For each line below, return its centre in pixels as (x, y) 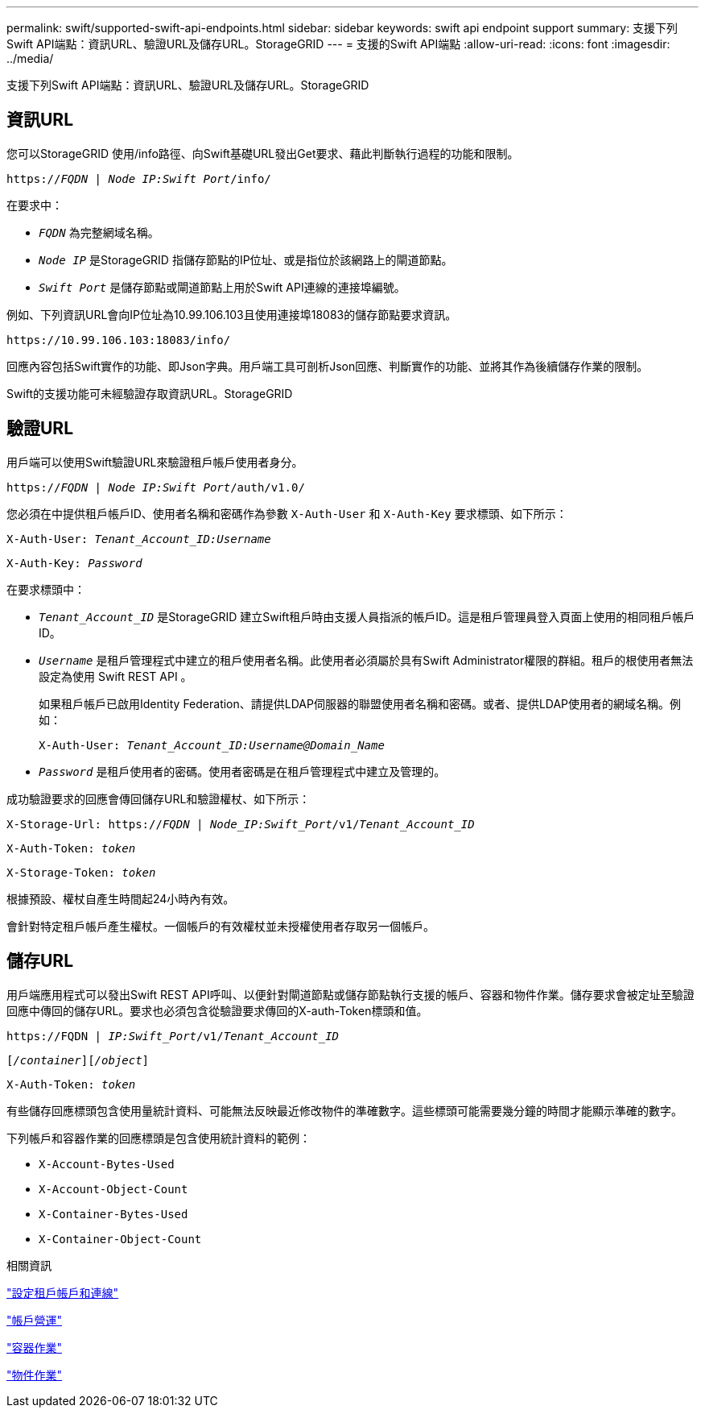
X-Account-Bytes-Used (107, 1164)
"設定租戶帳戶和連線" (63, 1292)
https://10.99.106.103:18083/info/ (119, 340)
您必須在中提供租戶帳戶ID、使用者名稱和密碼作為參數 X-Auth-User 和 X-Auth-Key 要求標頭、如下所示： (287, 513)
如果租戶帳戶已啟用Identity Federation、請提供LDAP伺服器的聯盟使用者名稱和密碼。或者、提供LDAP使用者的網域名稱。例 (360, 703)
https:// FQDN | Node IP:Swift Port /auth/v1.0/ (156, 487)
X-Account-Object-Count (113, 1189)
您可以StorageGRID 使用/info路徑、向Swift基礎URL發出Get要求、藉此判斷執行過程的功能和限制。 (263, 153)
